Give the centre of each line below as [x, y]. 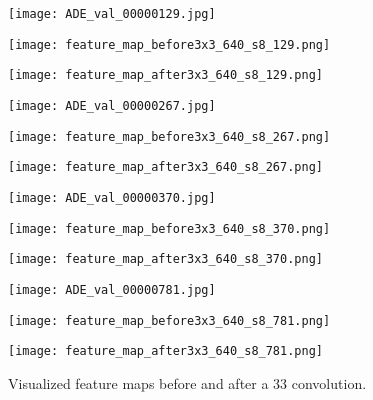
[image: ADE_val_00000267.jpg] [112, 105]
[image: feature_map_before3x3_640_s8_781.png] [169, 320]
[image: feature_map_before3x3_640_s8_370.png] [169, 228]
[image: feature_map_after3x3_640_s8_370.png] [165, 259]
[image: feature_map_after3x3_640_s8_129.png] [165, 75]
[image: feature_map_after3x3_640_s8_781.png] [165, 351]
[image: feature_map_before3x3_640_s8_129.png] [169, 44]
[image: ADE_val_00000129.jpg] [112, 14]
